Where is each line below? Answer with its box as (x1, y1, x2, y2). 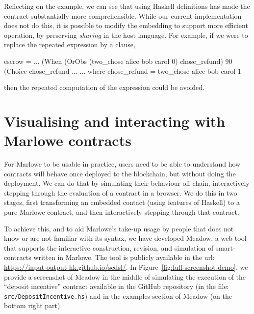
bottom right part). (4, 300, 62, 311)
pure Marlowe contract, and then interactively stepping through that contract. (4, 207, 239, 217)
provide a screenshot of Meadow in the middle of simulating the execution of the (4, 271, 246, 282)
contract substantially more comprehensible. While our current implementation (4, 10, 242, 21)
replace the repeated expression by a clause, (4, 39, 135, 50)
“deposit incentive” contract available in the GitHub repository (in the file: (4, 281, 229, 291)
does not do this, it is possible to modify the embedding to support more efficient (4, 20, 248, 30)
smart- (215, 242, 235, 253)
